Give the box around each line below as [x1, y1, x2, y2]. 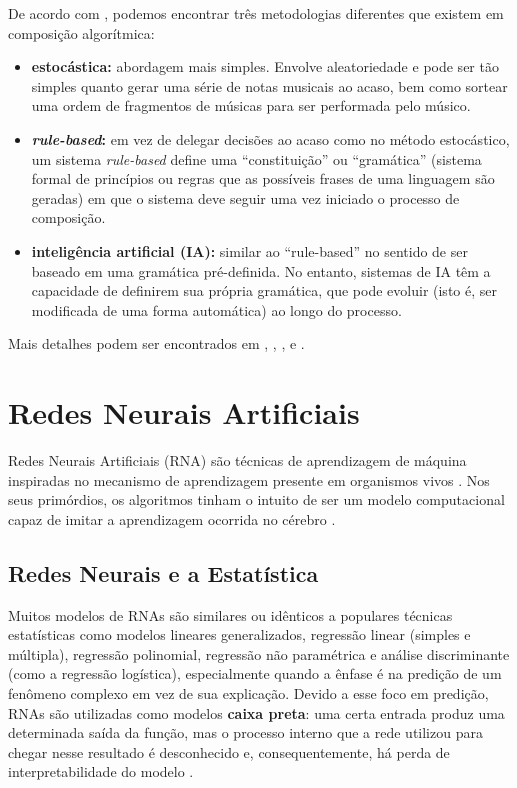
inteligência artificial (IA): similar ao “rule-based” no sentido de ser [31, 240, 468, 261]
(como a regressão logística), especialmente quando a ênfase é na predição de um [8, 663, 502, 684]
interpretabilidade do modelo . [8, 761, 194, 782]
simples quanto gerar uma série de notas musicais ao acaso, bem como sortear [31, 75, 508, 96]
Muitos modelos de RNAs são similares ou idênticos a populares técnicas [8, 604, 453, 625]
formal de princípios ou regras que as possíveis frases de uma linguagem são [31, 168, 495, 189]
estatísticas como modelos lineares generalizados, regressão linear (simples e [8, 624, 471, 645]
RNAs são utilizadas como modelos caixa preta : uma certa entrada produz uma [8, 702, 505, 723]
